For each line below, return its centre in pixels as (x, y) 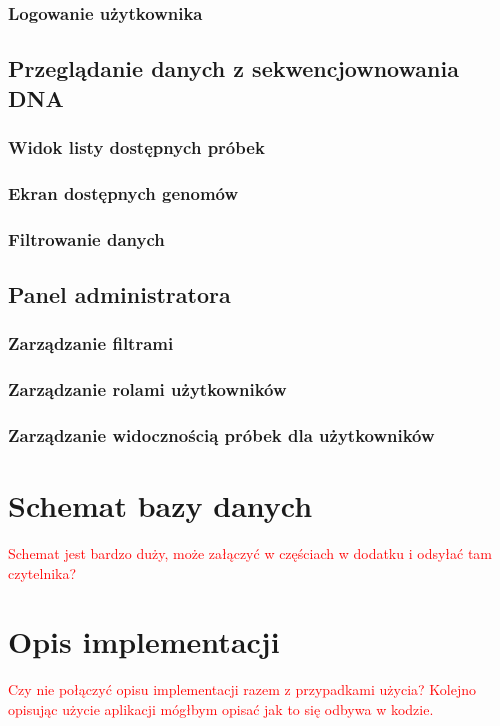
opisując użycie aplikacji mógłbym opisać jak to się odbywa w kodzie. (221, 708)
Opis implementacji (144, 641)
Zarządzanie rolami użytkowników (147, 389)
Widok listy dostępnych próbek (136, 146)
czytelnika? (42, 572)
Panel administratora (119, 293)
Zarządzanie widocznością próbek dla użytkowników (221, 434)
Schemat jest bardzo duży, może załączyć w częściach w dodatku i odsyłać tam (250, 552)
